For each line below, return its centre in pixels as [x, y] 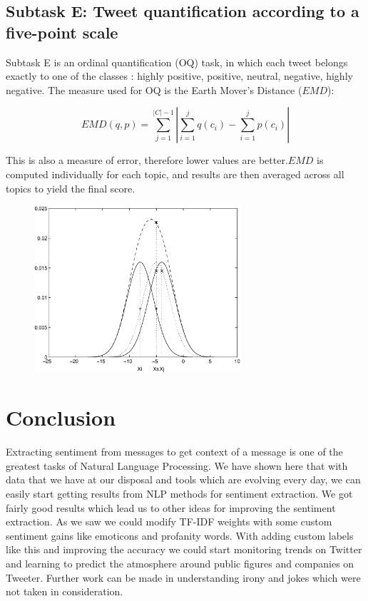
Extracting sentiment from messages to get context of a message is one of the [174, 452]
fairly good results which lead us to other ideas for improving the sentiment [171, 507]
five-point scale [62, 32]
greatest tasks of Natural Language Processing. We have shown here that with [177, 465]
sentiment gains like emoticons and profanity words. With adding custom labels [180, 535]
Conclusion [61, 417]
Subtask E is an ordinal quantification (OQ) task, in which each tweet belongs [177, 62]
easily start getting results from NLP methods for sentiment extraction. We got [179, 493]
